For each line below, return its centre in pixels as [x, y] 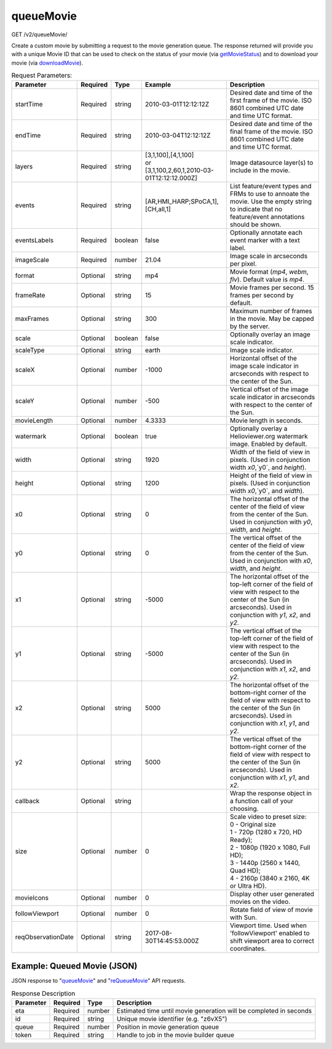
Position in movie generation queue [168, 1027]
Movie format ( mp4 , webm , [269, 272]
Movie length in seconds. [266, 421]
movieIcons [32, 898]
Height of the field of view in [271, 475]
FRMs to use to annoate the [270, 194]
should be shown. [255, 224]
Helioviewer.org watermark [269, 437]
